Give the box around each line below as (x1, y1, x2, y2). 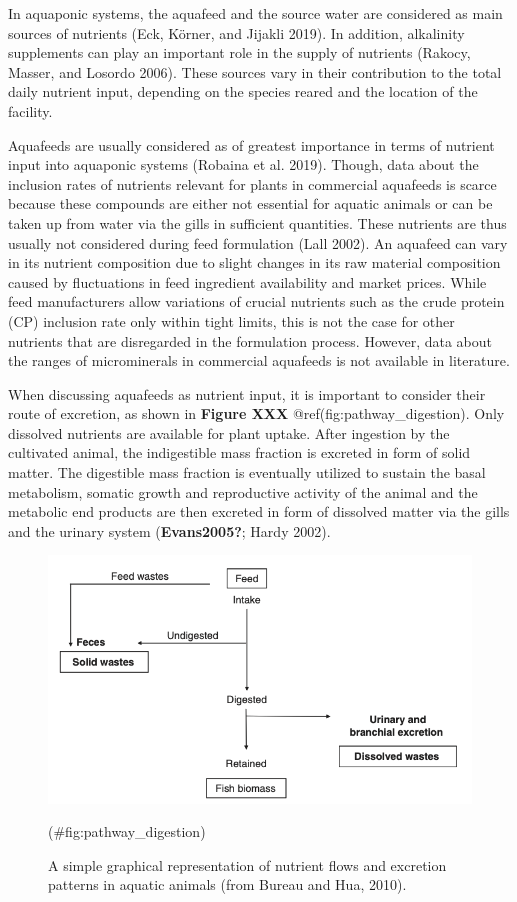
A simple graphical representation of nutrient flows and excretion (48, 854, 447, 875)
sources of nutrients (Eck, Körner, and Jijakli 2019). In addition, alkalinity (8, 22, 465, 43)
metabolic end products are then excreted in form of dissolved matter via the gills (8, 501, 510, 522)
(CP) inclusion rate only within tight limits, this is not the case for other (8, 310, 455, 331)
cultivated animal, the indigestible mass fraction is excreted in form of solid (8, 442, 471, 463)
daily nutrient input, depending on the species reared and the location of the (8, 81, 478, 102)
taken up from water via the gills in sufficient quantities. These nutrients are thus (8, 212, 507, 233)
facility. (8, 100, 53, 121)
